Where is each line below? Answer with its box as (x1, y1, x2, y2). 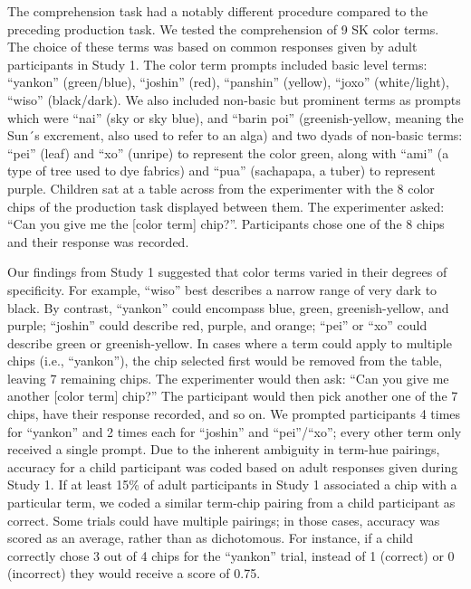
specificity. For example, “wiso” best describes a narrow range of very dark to (7, 280, 437, 299)
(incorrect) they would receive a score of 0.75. (7, 564, 261, 583)
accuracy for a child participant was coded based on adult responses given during (7, 457, 458, 476)
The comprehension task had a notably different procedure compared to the (7, 2, 428, 20)
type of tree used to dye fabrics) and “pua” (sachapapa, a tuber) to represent (7, 161, 436, 180)
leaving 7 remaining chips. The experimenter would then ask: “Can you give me (7, 368, 449, 387)
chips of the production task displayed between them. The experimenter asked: (7, 196, 445, 215)
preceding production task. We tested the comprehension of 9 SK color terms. (7, 19, 439, 38)
